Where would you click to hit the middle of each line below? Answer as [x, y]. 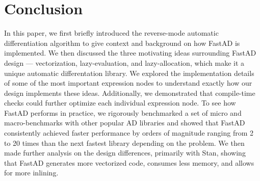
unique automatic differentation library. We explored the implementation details [129, 73]
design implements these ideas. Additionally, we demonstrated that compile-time [130, 93]
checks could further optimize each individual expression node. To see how [120, 103]
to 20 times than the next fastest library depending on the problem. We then [124, 143]
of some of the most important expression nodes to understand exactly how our [128, 83]
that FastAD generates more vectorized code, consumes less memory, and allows [129, 162]
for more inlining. [31, 173]
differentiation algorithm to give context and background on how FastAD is [122, 43]
